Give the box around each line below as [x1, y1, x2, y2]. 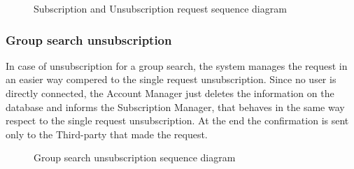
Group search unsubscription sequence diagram [34, 150, 236, 165]
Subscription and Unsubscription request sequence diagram [34, 1, 287, 15]
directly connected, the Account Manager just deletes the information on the [6, 86, 334, 100]
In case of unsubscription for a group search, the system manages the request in [6, 58, 348, 73]
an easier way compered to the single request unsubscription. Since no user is [6, 72, 337, 87]
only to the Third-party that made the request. [6, 126, 208, 141]
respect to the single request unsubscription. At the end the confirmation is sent [6, 113, 349, 128]
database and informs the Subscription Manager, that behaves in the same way [6, 99, 345, 114]
